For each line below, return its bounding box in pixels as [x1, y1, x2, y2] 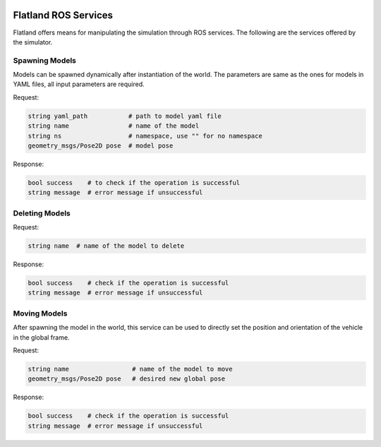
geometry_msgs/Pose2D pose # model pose [28, 141, 174, 150]
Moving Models [13, 308, 68, 318]
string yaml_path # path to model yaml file [28, 112, 222, 120]
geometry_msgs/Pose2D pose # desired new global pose [28, 375, 226, 383]
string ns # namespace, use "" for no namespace [28, 131, 262, 140]
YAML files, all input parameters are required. [13, 80, 145, 88]
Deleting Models [13, 208, 71, 218]
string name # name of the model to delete [28, 242, 185, 250]
